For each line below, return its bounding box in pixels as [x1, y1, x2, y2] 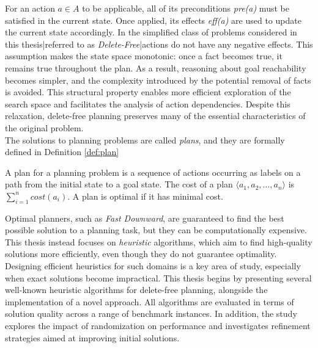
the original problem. [5, 121, 84, 134]
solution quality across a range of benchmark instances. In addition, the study [5, 307, 297, 320]
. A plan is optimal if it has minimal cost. [67, 189, 223, 202]
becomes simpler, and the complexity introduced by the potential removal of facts [5, 73, 311, 86]
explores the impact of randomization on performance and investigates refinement [5, 319, 311, 332]
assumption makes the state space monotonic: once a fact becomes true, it [5, 49, 283, 62]
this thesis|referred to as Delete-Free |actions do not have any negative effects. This [5, 37, 313, 50]
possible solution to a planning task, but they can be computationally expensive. [5, 223, 307, 236]
